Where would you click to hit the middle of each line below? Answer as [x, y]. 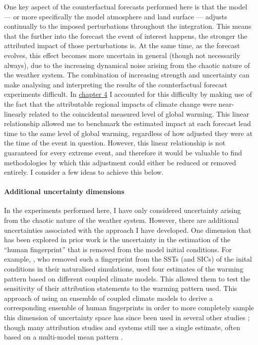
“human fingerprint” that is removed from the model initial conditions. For [118, 249]
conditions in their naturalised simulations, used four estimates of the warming [124, 269]
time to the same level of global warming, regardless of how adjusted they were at [128, 133]
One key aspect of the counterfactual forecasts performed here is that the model [126, 6]
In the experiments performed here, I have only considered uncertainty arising [123, 210]
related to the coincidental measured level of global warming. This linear [139, 113]
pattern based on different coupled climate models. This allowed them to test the [127, 278]
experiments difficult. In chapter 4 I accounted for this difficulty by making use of [128, 94]
